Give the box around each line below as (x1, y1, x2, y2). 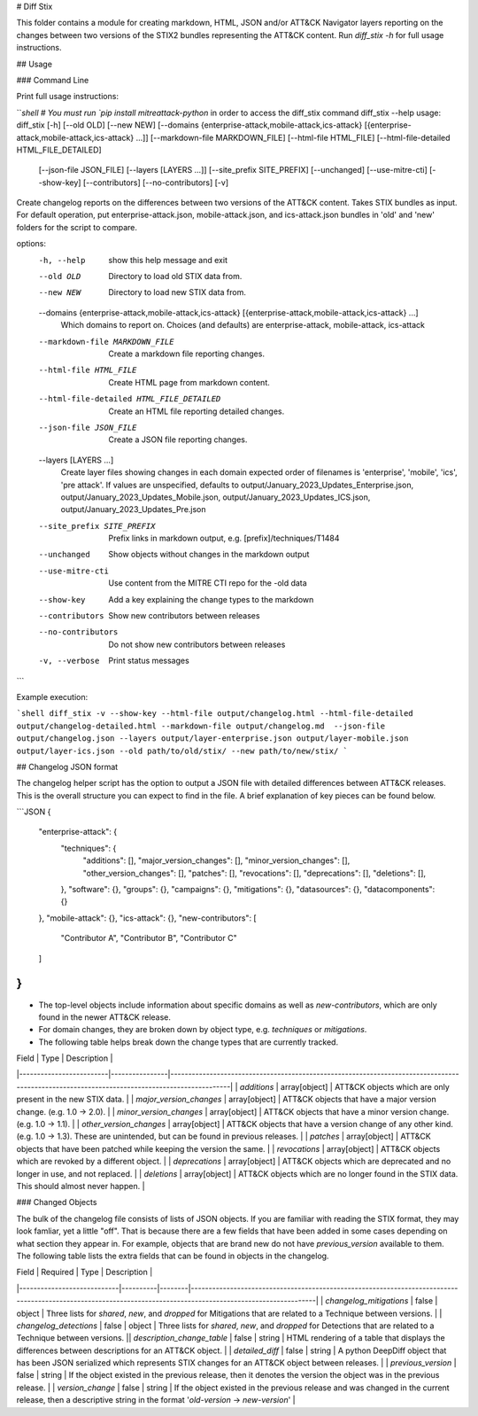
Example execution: (16, 691, 89, 702)
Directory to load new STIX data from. (108, 287, 247, 298)
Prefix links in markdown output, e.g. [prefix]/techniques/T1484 (108, 533, 340, 544)
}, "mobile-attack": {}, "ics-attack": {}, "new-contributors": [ (38, 913, 257, 923)
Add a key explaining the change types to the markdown (108, 594, 314, 604)
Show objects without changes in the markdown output (108, 549, 310, 560)
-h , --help (38, 255, 86, 265)
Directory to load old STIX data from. (108, 271, 243, 282)
